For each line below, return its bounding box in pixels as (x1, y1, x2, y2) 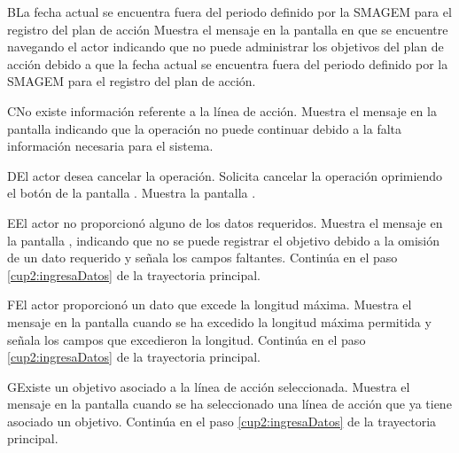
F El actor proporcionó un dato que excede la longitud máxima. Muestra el (7, 295, 412, 314)
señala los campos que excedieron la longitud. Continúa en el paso (7, 330, 366, 348)
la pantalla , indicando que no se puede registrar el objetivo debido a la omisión (7, 230, 440, 249)
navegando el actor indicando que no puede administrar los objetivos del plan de (7, 37, 444, 56)
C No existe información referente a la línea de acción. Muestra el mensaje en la (7, 101, 437, 120)
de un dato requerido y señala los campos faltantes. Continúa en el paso (7, 248, 398, 267)
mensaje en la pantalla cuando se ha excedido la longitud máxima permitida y (7, 312, 432, 331)
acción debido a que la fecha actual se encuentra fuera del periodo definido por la (7, 54, 448, 73)
